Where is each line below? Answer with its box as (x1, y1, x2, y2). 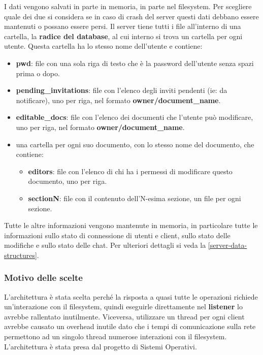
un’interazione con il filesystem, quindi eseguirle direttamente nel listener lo (4, 301, 243, 312)
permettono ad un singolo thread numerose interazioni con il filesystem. (4, 331, 227, 342)
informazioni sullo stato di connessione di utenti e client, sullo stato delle (4, 230, 231, 240)
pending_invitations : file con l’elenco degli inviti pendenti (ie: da (16, 85, 227, 95)
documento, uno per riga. (28, 176, 107, 186)
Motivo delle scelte (4, 271, 83, 284)
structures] (4, 249, 37, 260)
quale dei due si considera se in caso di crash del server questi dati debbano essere (4, 11, 259, 21)
